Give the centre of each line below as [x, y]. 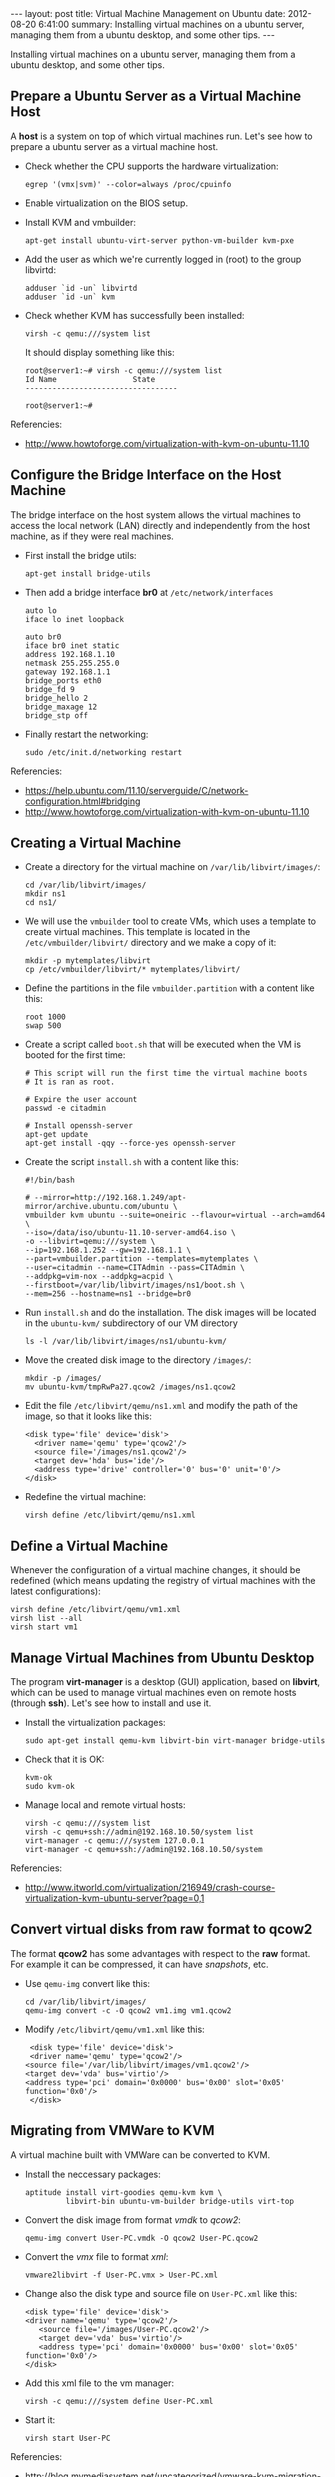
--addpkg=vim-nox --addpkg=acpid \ [99, 1277]
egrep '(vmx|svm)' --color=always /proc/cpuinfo [128, 184]
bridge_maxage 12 [61, 707]
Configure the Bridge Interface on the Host [146, 475]
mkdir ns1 [45, 894]
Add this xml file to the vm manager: [99, 2383]
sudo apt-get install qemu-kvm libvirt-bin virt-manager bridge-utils [175, 1741]
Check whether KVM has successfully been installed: [134, 315]
